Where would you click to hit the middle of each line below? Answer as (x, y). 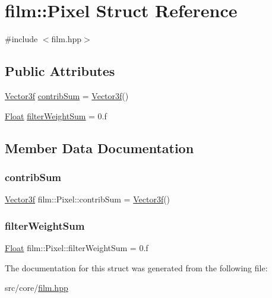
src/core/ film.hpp (37, 288)
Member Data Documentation (99, 148)
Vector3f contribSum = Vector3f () (67, 95)
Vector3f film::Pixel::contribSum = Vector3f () (88, 199)
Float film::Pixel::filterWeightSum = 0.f (77, 247)
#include (21, 39)
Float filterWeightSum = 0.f (56, 115)
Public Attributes (60, 71)
